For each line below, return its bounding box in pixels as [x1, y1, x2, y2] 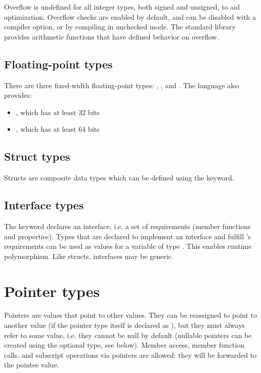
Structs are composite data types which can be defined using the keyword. [4, 172, 234, 183]
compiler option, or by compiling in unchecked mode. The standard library [4, 21, 236, 32]
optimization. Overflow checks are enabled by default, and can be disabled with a [4, 11, 256, 22]
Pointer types [4, 280, 100, 301]
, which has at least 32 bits [16, 106, 100, 117]
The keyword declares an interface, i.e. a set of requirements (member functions [4, 220, 251, 231]
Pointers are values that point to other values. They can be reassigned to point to [4, 310, 257, 320]
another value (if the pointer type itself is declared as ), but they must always [4, 320, 245, 330]
